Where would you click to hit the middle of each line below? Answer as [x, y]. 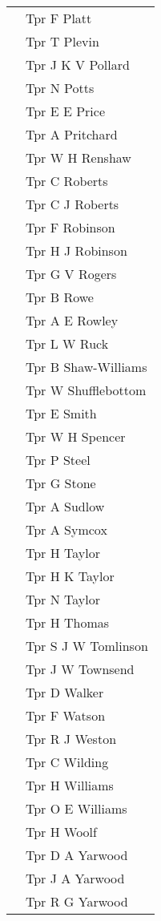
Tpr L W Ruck [67, 343]
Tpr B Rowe [60, 297]
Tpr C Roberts [67, 181]
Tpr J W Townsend [80, 669]
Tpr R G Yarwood [77, 901]
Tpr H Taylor [63, 553]
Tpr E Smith [61, 413]
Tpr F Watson [66, 715]
